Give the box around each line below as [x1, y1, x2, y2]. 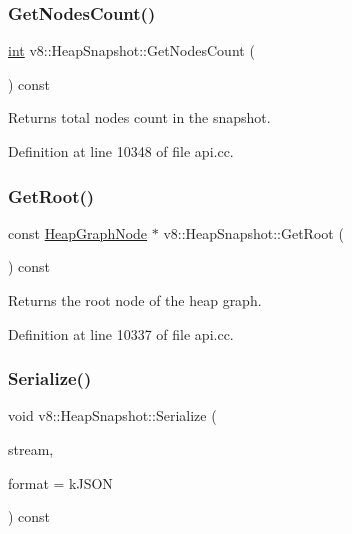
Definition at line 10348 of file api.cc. [8, 141, 234, 161]
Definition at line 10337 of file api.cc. [8, 323, 234, 344]
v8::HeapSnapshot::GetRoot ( [163, 222, 344, 243]
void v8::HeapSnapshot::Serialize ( [8, 405, 217, 426]
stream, [8, 439, 54, 459]
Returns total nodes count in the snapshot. [8, 107, 271, 128]
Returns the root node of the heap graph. [8, 290, 262, 310]
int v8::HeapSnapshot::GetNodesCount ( [8, 40, 255, 61]
